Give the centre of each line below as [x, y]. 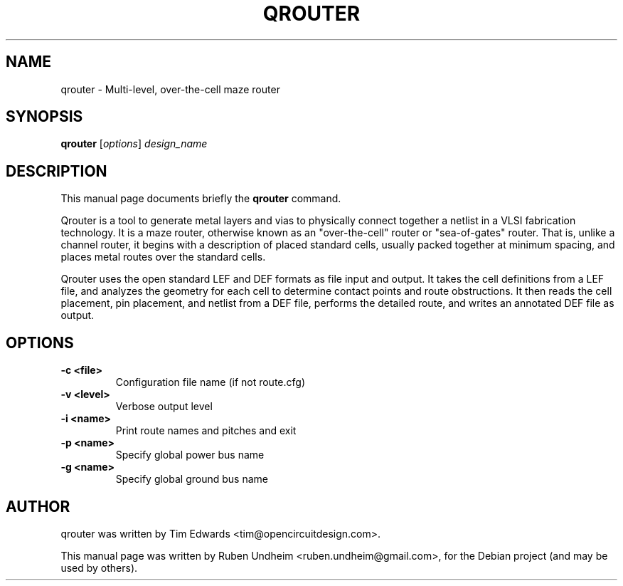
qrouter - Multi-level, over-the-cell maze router [170, 89]
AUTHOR [38, 506]
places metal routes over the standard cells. [163, 257]
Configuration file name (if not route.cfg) [211, 382]
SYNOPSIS [44, 117]
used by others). [99, 567]
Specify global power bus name [190, 455]
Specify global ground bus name [192, 479]
